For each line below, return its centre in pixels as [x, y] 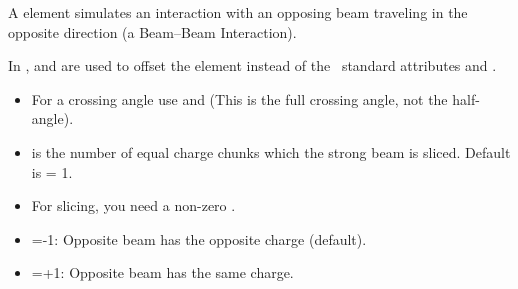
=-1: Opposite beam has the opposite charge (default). [199, 238]
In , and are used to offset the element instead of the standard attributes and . [252, 65]
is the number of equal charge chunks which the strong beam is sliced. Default [271, 151]
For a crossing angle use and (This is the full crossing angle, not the [239, 98]
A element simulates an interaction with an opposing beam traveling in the [238, 12]
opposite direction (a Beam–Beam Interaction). [152, 31]
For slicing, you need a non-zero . [133, 205]
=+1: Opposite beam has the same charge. [162, 272]
